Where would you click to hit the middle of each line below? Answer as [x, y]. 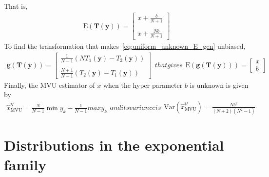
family [25, 164]
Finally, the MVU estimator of [49, 85]
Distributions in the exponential [114, 145]
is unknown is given [219, 85]
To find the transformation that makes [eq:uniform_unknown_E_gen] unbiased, [125, 46]
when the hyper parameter [143, 85]
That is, [16, 6]
